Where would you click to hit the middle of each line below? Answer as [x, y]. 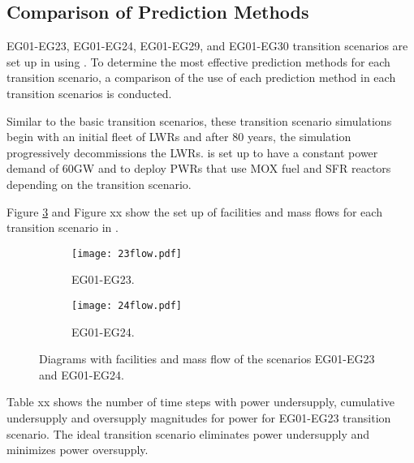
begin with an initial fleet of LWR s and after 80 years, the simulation [179, 137]
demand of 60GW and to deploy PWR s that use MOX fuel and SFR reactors [199, 168]
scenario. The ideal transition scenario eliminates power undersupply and [188, 433]
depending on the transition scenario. [99, 184]
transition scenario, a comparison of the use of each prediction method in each [201, 77]
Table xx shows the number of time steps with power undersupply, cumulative [201, 402]
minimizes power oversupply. [78, 450]
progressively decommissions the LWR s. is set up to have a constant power [192, 152]
